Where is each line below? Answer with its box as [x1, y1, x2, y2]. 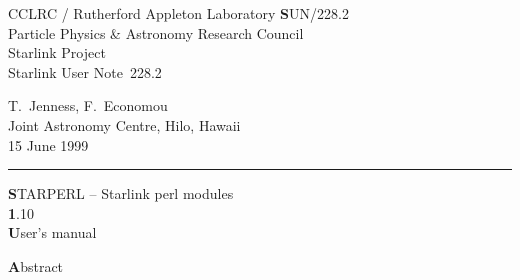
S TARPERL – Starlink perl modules [8, 183, 234, 204]
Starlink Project [8, 42, 106, 63]
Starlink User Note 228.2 [8, 61, 162, 82]
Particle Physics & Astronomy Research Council [8, 22, 304, 43]
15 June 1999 [8, 134, 89, 155]
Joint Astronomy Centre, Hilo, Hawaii [8, 114, 241, 135]
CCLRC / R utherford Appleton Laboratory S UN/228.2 [8, 3, 349, 23]
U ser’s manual [8, 222, 97, 243]
